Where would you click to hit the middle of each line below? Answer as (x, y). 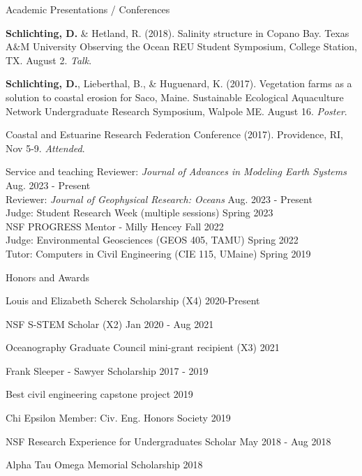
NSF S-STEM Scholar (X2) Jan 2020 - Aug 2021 (110, 323)
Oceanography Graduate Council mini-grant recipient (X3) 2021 (143, 347)
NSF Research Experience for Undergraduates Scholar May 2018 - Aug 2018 (168, 441)
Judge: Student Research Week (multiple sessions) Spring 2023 (139, 213)
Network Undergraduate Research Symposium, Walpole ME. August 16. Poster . (176, 111)
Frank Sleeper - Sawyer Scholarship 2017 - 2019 (107, 370)
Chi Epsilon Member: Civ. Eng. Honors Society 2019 (118, 418)
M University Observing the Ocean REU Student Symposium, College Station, (189, 46)
